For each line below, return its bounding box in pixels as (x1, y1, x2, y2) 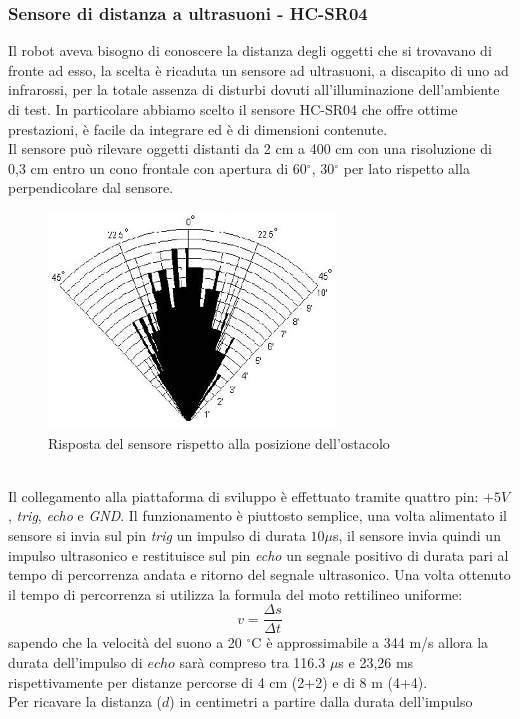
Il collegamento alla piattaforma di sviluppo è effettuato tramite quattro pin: (8, 485, 479, 506)
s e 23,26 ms (338, 651, 414, 672)
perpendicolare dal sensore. (8, 177, 174, 198)
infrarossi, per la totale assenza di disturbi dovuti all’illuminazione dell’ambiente (8, 79, 500, 100)
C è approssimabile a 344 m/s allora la (251, 632, 489, 653)
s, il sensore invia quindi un (333, 524, 501, 545)
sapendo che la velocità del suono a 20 (8, 632, 242, 653)
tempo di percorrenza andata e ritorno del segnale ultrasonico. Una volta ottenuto (8, 564, 511, 585)
